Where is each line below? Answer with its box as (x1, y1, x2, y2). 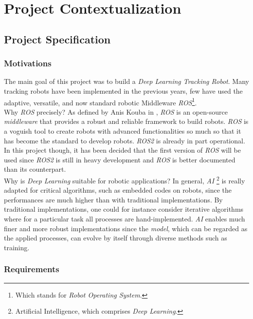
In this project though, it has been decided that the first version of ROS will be (4, 145, 241, 155)
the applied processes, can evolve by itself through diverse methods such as (4, 233, 227, 243)
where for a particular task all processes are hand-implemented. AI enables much (4, 214, 245, 223)
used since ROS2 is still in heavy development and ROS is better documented (4, 154, 235, 164)
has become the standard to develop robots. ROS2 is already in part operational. (4, 135, 245, 145)
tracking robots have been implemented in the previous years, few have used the (4, 85, 243, 96)
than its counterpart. (4, 164, 66, 174)
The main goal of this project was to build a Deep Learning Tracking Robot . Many (4, 76, 249, 86)
